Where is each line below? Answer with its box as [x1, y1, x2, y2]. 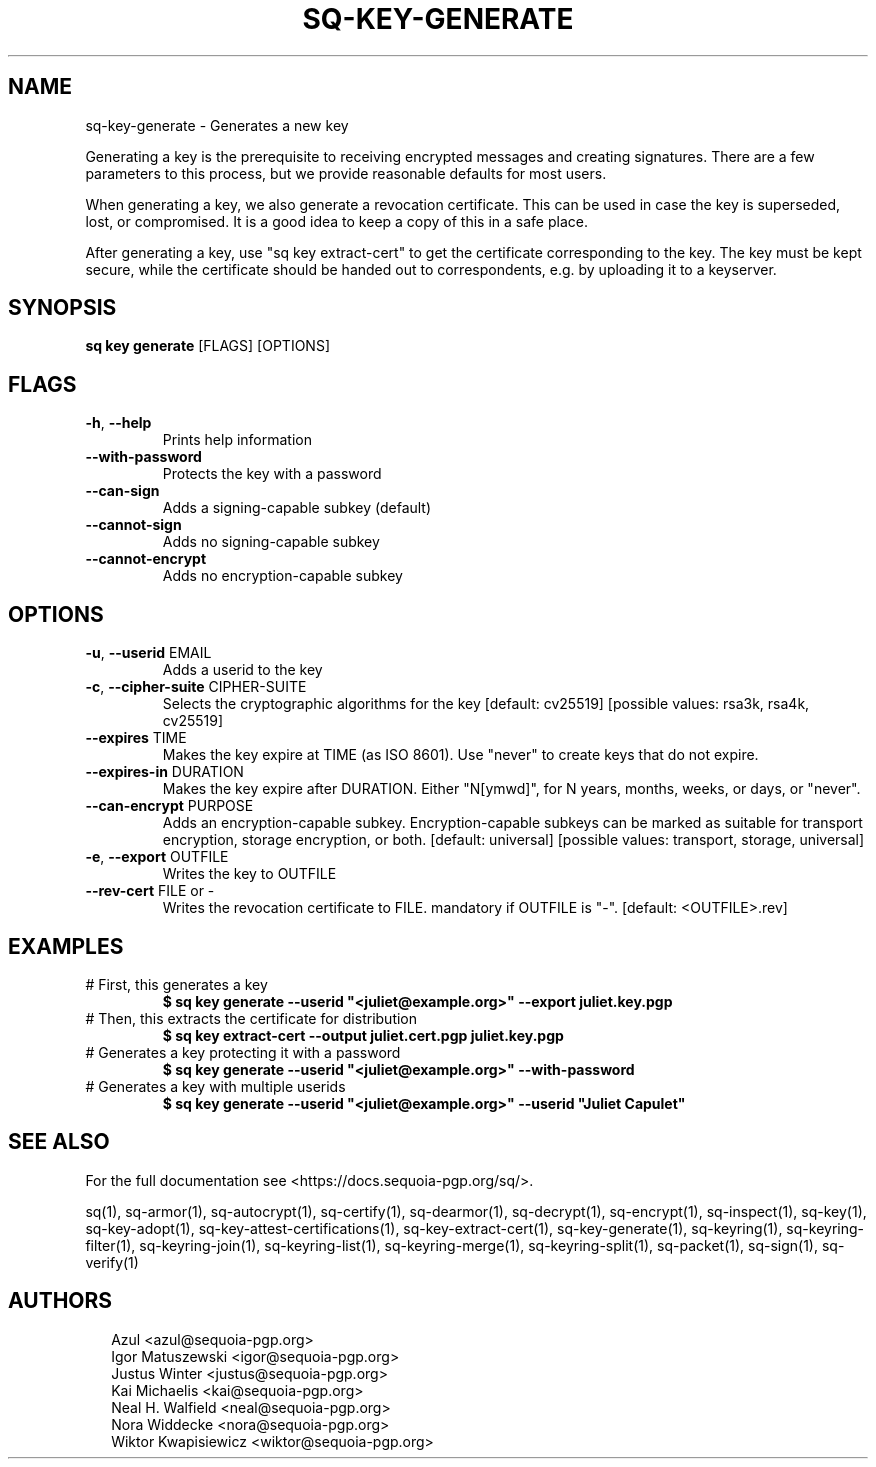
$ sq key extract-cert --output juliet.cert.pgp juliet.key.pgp [162, 1026, 564, 1044]
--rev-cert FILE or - [85, 882, 215, 900]
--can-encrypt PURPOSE [85, 797, 254, 815]
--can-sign [85, 482, 160, 500]
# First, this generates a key [85, 975, 268, 993]
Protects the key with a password [162, 465, 382, 483]
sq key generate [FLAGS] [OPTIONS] [85, 337, 330, 355]
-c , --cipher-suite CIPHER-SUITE [85, 678, 307, 696]
